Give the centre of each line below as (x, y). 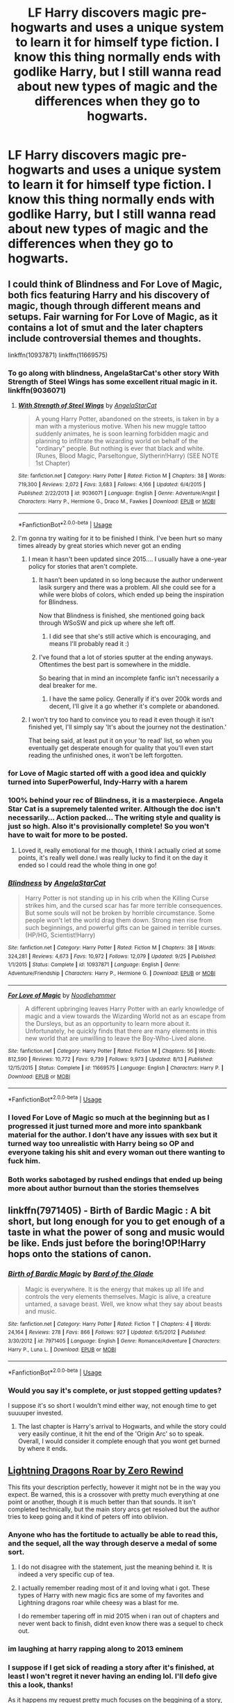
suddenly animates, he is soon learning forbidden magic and (122, 434)
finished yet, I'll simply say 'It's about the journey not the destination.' (127, 726)
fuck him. (24, 1161)
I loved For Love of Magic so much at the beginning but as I (109, 1118)
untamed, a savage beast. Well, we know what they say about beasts (124, 1304)
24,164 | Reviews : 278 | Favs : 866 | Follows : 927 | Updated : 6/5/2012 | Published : (107, 1332)
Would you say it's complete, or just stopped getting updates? (115, 1390)
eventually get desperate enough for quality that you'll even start (121, 747)
